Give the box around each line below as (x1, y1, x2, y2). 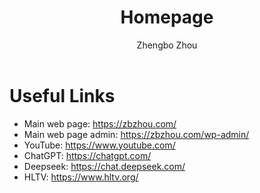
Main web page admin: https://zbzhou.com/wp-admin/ (23, 128, 250, 140)
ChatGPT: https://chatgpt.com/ (23, 149, 152, 161)
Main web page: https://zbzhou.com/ (23, 117, 177, 130)
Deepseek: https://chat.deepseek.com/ (23, 160, 186, 172)
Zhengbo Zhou (136, 39, 198, 51)
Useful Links (9, 84, 116, 107)
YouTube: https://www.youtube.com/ (23, 139, 176, 151)
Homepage (120, 6, 214, 29)
